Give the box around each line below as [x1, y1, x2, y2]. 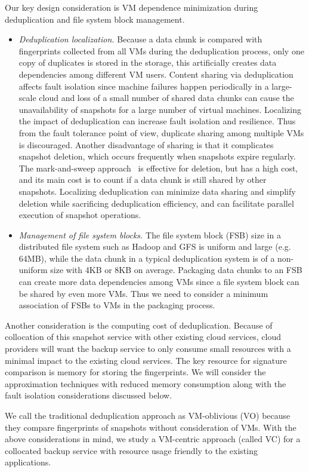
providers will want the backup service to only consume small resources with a [5, 342, 291, 355]
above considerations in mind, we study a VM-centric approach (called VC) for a [5, 433, 301, 445]
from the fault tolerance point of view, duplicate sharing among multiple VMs [18, 126, 304, 139]
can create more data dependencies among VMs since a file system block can [18, 275, 299, 288]
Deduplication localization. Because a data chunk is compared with [18, 33, 262, 45]
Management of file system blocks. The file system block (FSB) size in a [18, 228, 281, 241]
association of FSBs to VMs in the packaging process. [18, 299, 215, 311]
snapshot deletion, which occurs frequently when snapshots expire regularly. [18, 150, 296, 163]
